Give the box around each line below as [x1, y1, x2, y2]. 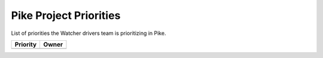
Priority [14, 40, 37, 49]
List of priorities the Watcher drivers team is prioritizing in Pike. [11, 30, 166, 37]
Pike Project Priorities [11, 9, 121, 22]
